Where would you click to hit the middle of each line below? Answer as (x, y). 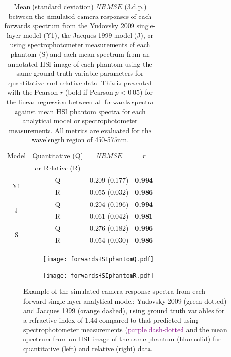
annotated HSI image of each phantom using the (80, 63)
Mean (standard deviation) (54, 6)
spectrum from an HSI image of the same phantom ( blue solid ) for (122, 339)
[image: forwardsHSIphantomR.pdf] (99, 276)
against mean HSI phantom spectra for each (80, 111)
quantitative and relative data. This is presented (80, 82)
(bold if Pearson (89, 92)
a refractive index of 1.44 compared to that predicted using (111, 320)
